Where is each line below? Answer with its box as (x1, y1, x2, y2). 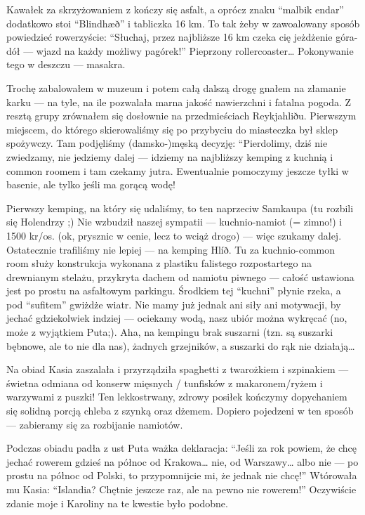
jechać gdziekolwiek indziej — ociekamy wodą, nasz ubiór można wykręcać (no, (6, 311, 347, 325)
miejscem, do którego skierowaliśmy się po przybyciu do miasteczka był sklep (6, 122, 338, 136)
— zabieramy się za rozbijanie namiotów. (6, 417, 183, 431)
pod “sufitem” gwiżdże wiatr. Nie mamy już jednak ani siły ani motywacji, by (6, 296, 341, 311)
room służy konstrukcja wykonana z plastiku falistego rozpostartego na (6, 256, 312, 270)
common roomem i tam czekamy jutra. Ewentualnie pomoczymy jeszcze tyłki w (6, 163, 349, 178)
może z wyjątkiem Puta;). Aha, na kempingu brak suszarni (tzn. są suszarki (6, 325, 333, 339)
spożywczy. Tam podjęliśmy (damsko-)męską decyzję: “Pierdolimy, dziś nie (6, 136, 328, 150)
